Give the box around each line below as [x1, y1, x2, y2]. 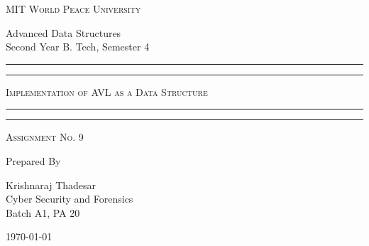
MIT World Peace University [6, 1, 141, 16]
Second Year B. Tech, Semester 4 [6, 39, 150, 54]
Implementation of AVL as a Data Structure [6, 84, 208, 99]
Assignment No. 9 [6, 129, 84, 144]
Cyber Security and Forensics [6, 191, 133, 206]
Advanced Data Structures [6, 25, 121, 40]
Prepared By [6, 153, 61, 168]
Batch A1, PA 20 [6, 205, 80, 220]
